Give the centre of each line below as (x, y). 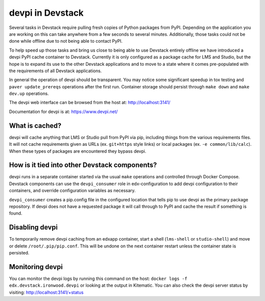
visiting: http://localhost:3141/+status (46, 292)
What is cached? (35, 125)
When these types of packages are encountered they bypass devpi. (78, 151)
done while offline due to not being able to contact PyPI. (66, 41)
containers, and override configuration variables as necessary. (72, 191)
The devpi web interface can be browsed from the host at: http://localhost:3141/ (90, 103)
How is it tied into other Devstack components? (83, 165)
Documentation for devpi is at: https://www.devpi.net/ (63, 111)
